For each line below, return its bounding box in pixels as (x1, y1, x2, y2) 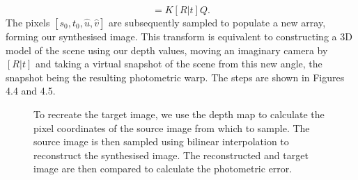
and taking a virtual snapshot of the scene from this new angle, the (35, 56, 322, 71)
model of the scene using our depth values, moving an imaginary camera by (6, 42, 328, 57)
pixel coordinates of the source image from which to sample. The (33, 120, 310, 135)
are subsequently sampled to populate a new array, (108, 15, 326, 29)
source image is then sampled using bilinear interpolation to (33, 134, 289, 149)
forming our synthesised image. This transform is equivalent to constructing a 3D (6, 29, 352, 43)
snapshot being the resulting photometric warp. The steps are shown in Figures (6, 69, 345, 84)
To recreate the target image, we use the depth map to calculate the (33, 106, 325, 121)
